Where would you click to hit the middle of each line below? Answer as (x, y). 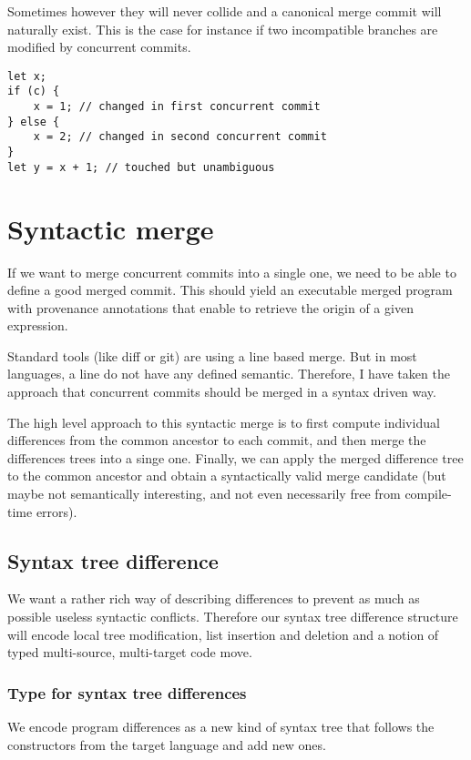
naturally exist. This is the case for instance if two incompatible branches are (223, 29)
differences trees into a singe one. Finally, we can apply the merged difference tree (235, 457)
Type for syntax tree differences (127, 692)
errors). (56, 511)
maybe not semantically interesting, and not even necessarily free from (204, 494)
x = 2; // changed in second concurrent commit (180, 137)
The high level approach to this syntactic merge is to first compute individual (224, 422)
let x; (27, 76)
